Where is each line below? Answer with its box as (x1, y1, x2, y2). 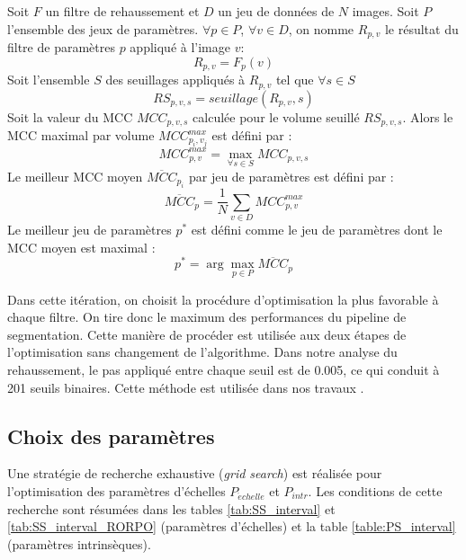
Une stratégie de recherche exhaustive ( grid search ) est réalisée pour (7, 464, 382, 483)
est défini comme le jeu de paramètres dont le (191, 220, 443, 239)
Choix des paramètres (7, 422, 215, 449)
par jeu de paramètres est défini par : (188, 166, 394, 185)
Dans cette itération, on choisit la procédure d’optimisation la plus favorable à (7, 289, 439, 308)
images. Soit (352, 2, 419, 20)
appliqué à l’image (130, 38, 230, 57)
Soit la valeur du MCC (7, 107, 133, 126)
